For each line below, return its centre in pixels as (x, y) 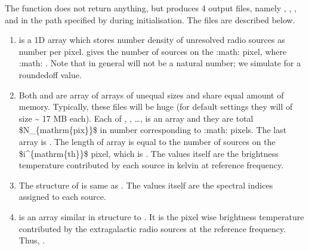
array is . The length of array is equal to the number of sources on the (147, 141)
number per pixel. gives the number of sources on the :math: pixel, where (153, 51)
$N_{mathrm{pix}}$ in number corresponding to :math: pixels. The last (153, 130)
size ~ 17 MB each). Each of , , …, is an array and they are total (136, 118)
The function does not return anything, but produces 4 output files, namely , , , (151, 8)
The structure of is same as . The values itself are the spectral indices (146, 185)
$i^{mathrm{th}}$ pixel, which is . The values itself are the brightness (149, 153)
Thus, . (32, 240)
